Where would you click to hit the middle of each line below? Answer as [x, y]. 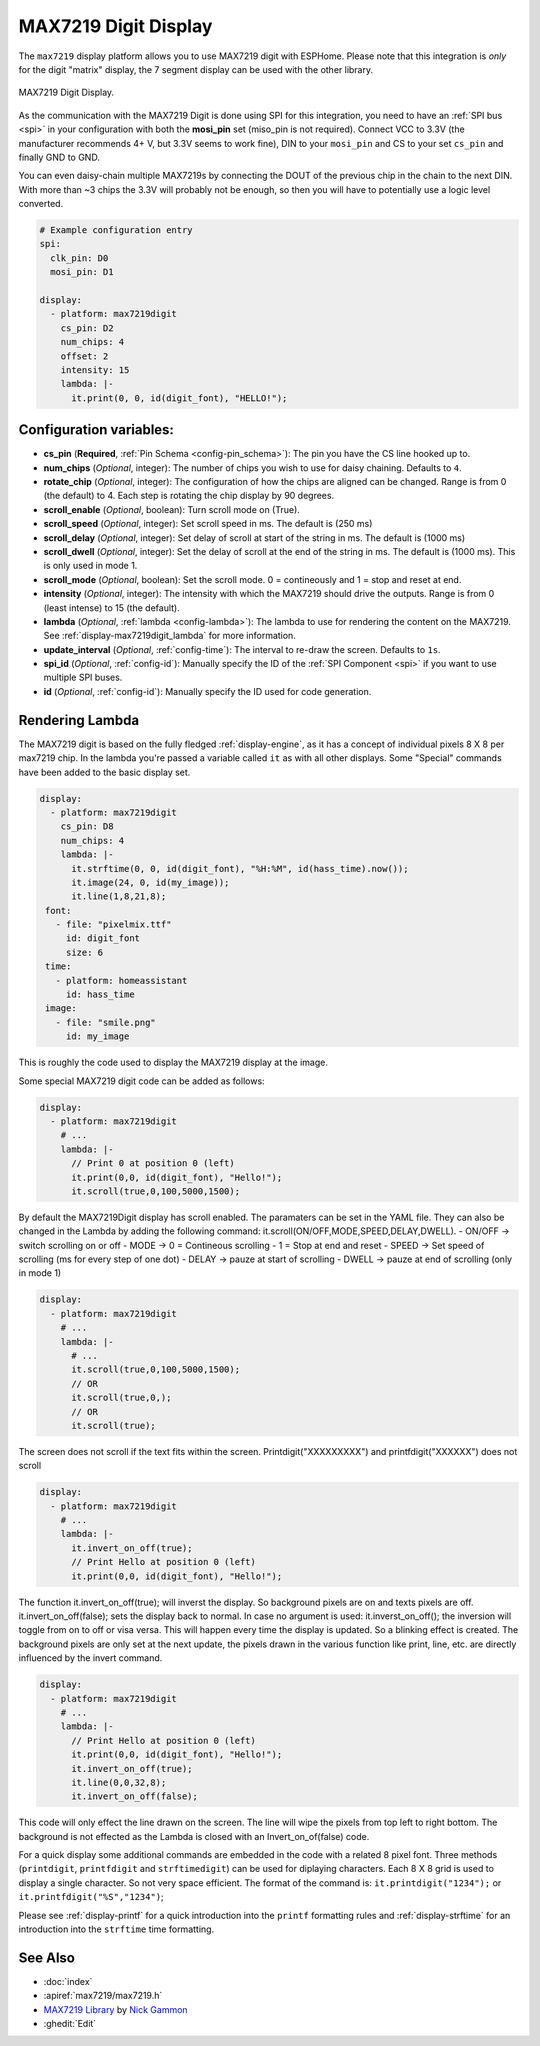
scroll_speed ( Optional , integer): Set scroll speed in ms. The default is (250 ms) [208, 524]
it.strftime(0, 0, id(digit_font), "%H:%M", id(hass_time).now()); [240, 868]
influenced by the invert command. [90, 1658]
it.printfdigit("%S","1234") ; [91, 1897]
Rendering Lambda [79, 720]
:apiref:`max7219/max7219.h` [103, 1996]
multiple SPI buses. [83, 677]
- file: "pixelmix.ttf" [113, 924]
